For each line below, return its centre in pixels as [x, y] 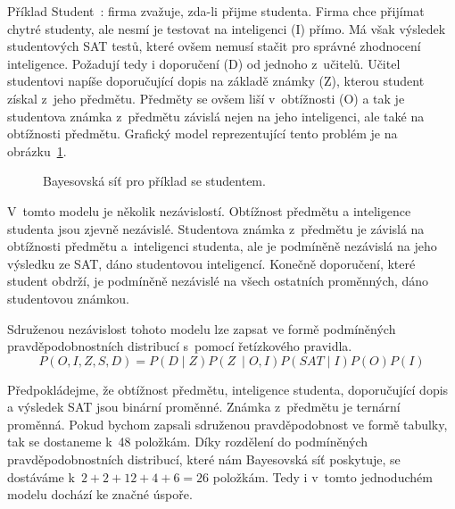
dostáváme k [41, 476]
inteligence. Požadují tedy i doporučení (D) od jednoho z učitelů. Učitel [204, 63]
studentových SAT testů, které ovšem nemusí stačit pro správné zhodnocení [214, 46]
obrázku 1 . [37, 150]
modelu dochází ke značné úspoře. [100, 494]
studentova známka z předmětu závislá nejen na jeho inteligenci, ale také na [216, 116]
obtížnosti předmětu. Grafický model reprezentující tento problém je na [203, 134]
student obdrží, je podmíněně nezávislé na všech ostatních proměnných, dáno [218, 281]
